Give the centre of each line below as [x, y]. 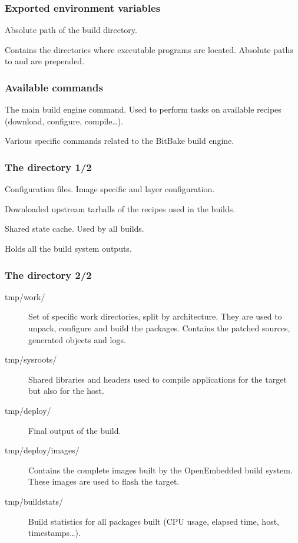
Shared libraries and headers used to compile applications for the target [158, 379]
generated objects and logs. [77, 339]
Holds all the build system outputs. [68, 248]
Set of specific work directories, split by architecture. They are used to [155, 316]
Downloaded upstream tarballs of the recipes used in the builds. [120, 208]
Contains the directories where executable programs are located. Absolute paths [149, 49]
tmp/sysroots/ [31, 359]
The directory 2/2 [48, 274]
